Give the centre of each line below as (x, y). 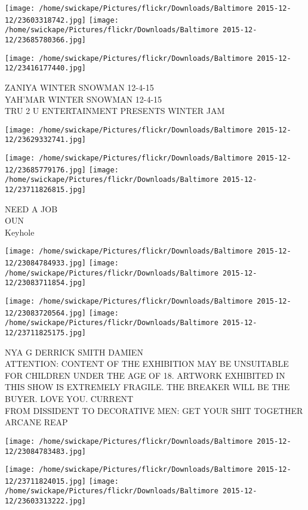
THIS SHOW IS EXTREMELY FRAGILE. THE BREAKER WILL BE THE (147, 387)
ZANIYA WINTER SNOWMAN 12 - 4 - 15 (79, 87)
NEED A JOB (31, 208)
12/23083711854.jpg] (46, 283)
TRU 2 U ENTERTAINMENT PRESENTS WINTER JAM (115, 111)
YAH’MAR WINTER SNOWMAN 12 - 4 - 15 (84, 99)
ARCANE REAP (36, 422)
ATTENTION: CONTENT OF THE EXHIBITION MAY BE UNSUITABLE (147, 364)
